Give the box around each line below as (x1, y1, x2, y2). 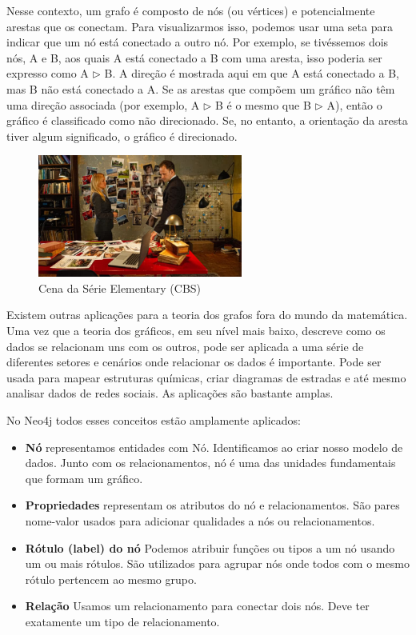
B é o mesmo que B (215, 96, 311, 113)
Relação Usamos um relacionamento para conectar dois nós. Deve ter (25, 597, 370, 614)
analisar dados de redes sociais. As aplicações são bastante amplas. (6, 385, 334, 401)
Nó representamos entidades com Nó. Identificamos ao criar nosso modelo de (25, 438, 403, 455)
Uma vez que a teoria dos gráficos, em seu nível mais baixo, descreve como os (6, 322, 386, 339)
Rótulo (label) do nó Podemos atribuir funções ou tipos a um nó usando (25, 539, 395, 556)
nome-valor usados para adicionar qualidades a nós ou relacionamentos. (25, 512, 375, 529)
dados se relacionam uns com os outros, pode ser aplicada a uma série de (6, 337, 364, 354)
